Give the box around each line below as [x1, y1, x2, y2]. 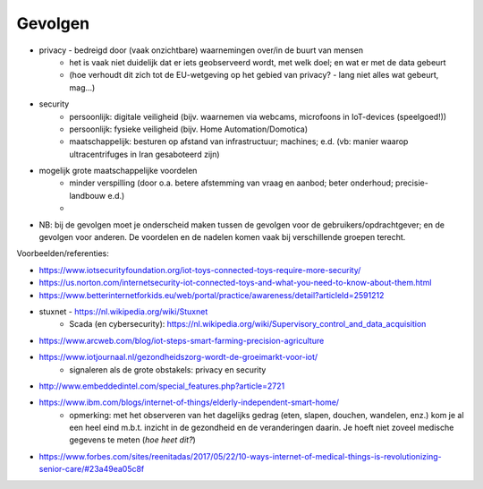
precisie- [394, 177, 428, 188]
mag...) [69, 81, 96, 93]
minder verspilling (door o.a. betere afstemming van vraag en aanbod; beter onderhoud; [69, 177, 394, 188]
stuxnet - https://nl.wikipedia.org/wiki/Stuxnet [38, 305, 208, 317]
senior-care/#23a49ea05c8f [38, 464, 145, 475]
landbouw [69, 190, 106, 201]
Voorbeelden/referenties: [16, 248, 109, 259]
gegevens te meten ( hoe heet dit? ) [69, 434, 196, 445]
